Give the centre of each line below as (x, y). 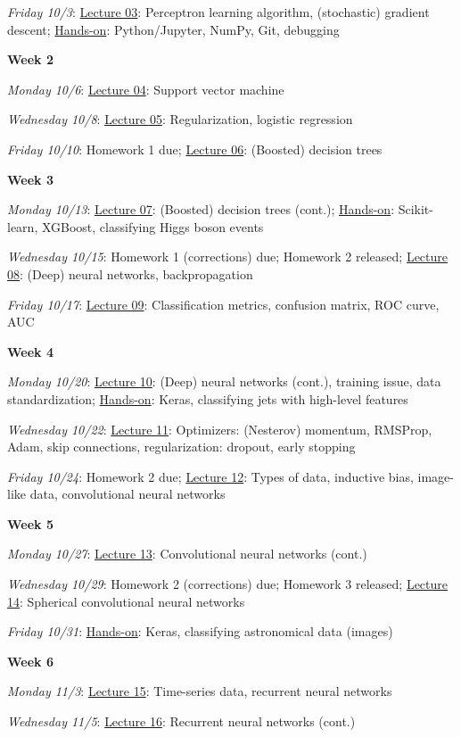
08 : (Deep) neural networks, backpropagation (130, 273)
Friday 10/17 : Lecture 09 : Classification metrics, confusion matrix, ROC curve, (223, 304)
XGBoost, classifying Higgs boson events (152, 226)
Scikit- (416, 209)
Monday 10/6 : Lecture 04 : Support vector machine (146, 89)
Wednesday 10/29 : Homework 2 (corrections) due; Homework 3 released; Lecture (228, 584)
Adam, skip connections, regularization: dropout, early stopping (181, 447)
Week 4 (30, 351)
